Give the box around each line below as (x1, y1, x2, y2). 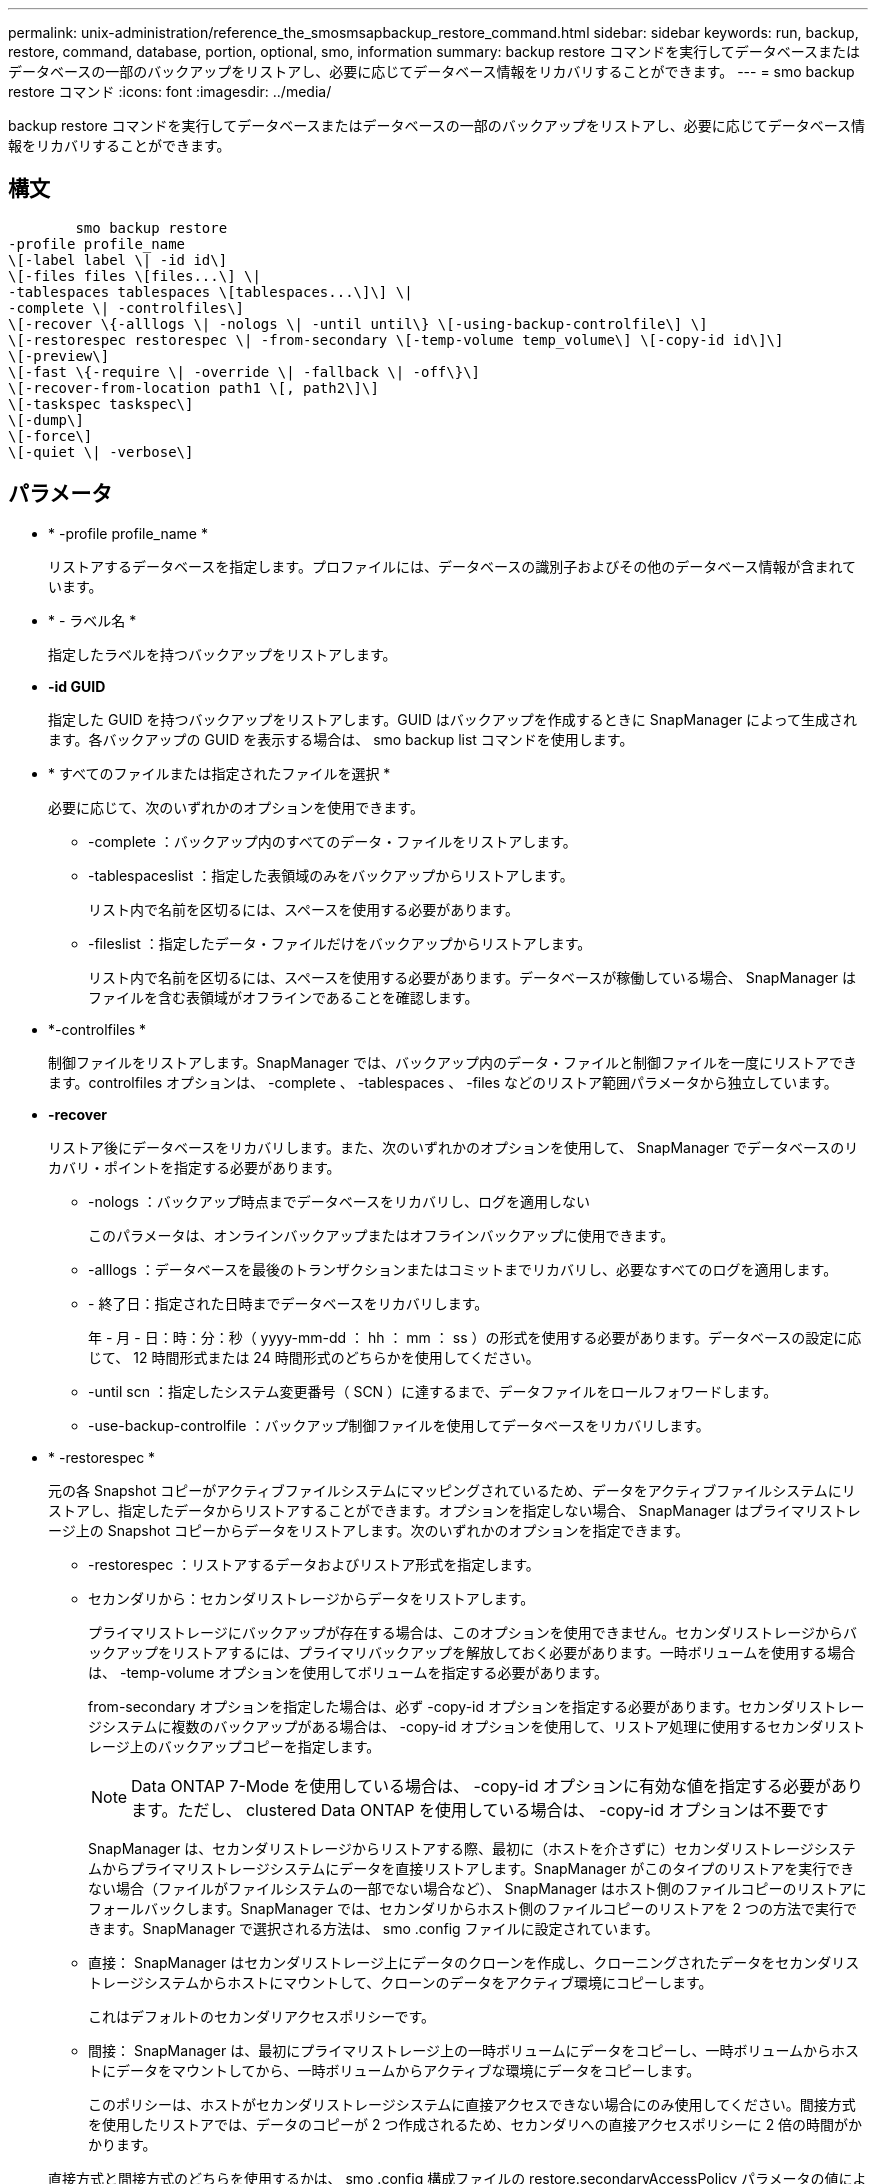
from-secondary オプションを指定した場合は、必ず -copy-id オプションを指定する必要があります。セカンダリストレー (88, 1697, 865, 1715)
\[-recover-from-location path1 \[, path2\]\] (8, 379, 379, 396)
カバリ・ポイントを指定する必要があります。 (48, 1158, 341, 1176)
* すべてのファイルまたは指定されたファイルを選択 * (48, 764, 391, 782)
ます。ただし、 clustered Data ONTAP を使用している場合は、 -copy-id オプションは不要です (131, 1799, 829, 1820)
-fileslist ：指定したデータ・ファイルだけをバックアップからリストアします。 (88, 934, 592, 952)
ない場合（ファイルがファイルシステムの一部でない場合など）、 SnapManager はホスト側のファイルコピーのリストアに (88, 1879, 867, 1897)
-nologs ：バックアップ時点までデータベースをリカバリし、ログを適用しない (88, 1192, 591, 1210)
